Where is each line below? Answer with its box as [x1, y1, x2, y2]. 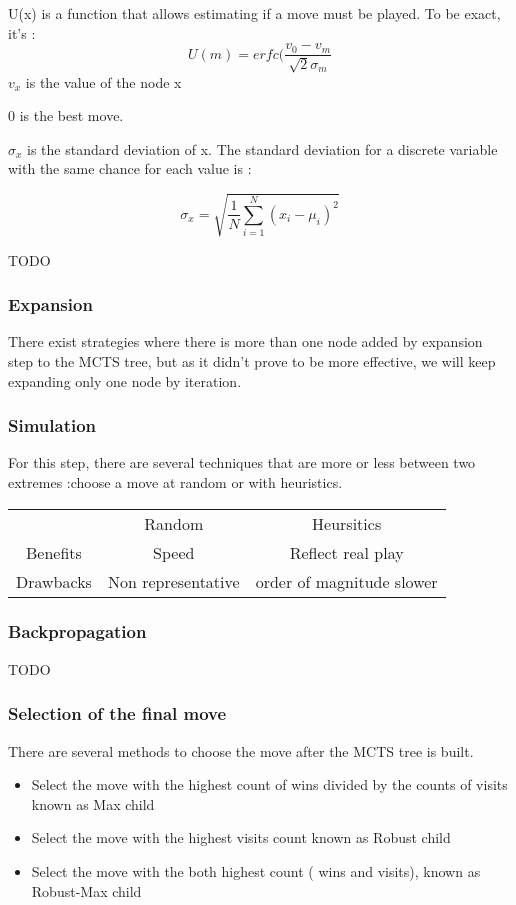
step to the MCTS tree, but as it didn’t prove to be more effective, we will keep [8, 350, 496, 371]
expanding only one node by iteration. [8, 370, 242, 391]
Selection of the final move [8, 701, 227, 726]
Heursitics [312, 511, 382, 535]
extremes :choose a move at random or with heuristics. [8, 471, 343, 492]
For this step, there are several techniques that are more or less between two [8, 452, 476, 473]
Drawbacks [16, 569, 92, 593]
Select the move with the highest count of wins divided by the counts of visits [31, 774, 508, 795]
